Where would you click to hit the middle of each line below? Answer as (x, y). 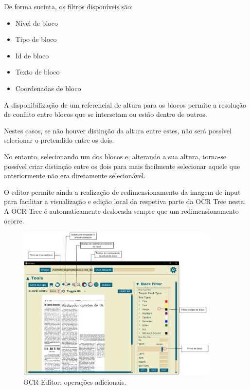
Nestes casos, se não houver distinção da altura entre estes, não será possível (118, 130)
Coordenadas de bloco (48, 88)
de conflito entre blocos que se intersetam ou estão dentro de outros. (106, 114)
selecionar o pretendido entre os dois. (59, 140)
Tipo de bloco (36, 39)
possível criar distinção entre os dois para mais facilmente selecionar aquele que (122, 166)
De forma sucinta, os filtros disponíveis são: (69, 6)
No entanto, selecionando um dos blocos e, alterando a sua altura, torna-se (115, 156)
